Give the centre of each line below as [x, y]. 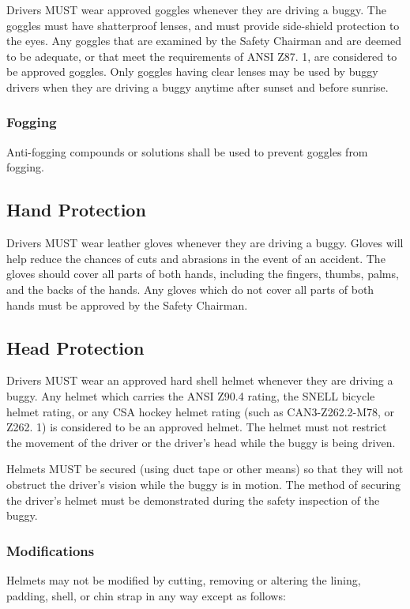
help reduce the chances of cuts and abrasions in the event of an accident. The [196, 258]
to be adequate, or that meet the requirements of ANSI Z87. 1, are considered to [202, 56]
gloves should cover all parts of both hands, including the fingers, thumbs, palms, [203, 274]
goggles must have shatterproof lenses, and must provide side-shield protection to [203, 25]
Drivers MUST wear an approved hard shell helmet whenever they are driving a [200, 380]
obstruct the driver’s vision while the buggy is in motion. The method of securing [204, 484]
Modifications [51, 550]
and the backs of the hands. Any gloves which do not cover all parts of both [190, 289]
